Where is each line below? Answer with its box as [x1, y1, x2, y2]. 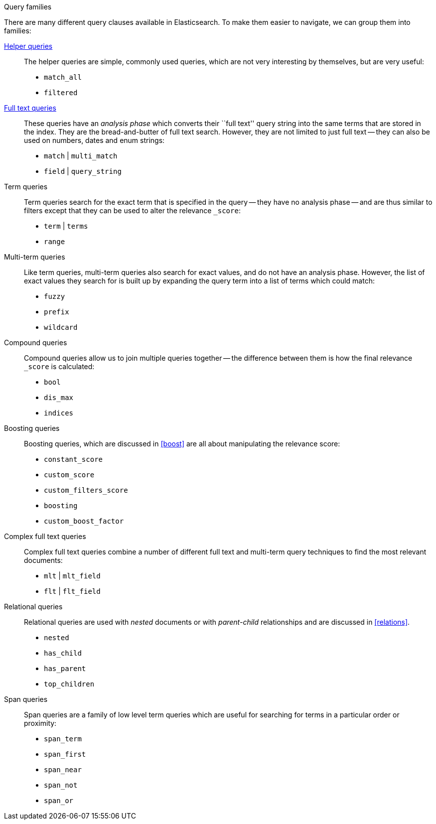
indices [44, 409, 74, 417]
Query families [4, 2, 52, 11]
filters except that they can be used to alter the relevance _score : [24, 206, 241, 215]
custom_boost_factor [44, 517, 124, 525]
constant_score [44, 455, 103, 463]
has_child [44, 649, 82, 657]
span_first [44, 750, 86, 758]
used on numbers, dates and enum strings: [24, 136, 165, 144]
